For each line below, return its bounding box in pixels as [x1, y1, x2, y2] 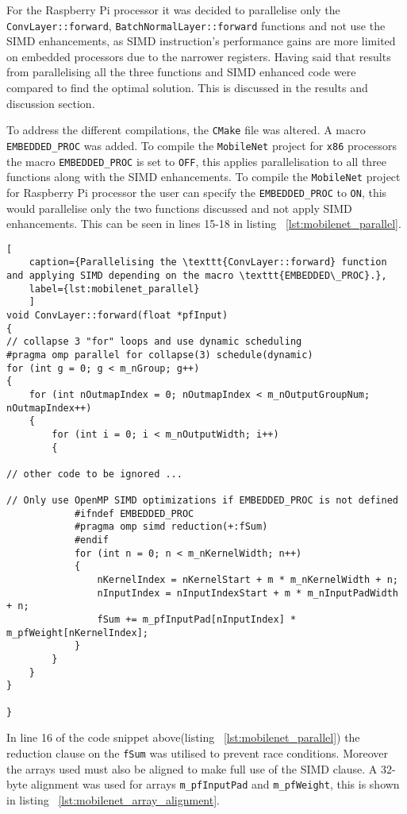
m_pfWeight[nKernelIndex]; [6, 627, 148, 638]
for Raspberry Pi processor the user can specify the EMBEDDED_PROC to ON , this [6, 183, 387, 200]
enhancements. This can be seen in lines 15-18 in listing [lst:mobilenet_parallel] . [6, 215, 401, 232]
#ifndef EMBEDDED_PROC [74, 507, 194, 519]
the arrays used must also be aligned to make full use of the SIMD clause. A [6, 760, 378, 777]
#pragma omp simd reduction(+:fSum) [74, 521, 268, 533]
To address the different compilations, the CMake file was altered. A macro [6, 122, 366, 138]
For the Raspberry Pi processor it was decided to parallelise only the [6, 2, 340, 17]
